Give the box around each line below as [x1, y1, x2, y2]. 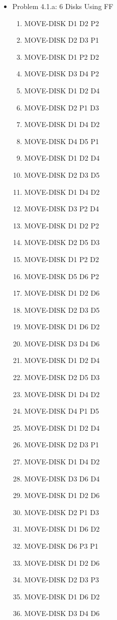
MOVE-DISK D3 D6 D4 [24, 473, 100, 483]
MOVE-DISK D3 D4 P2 [24, 68, 99, 79]
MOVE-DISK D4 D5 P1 [24, 136, 99, 146]
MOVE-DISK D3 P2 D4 [24, 203, 99, 214]
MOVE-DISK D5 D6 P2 [24, 271, 99, 281]
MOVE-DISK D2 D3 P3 [24, 574, 99, 585]
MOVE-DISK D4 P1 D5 [24, 406, 99, 416]
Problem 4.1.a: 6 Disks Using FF [12, 1, 113, 11]
